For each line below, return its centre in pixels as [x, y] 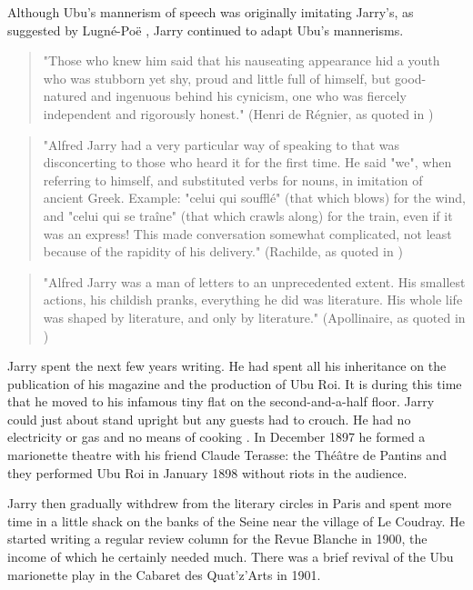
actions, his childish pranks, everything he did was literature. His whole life [253, 300]
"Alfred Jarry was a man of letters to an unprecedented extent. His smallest [254, 281]
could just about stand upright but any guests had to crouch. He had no [209, 419]
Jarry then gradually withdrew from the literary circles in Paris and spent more [230, 503]
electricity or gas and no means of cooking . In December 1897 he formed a [216, 437]
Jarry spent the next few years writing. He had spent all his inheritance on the [227, 366]
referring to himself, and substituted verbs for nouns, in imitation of [233, 180]
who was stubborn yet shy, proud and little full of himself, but [217, 78]
